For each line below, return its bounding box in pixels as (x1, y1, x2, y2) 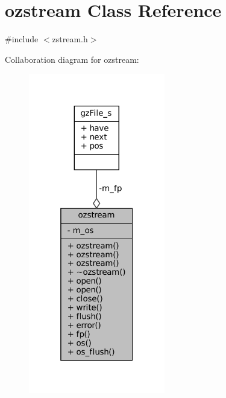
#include (5, 33, 39, 45)
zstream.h (52, 33, 88, 45)
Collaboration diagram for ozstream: (5, 53, 139, 65)
